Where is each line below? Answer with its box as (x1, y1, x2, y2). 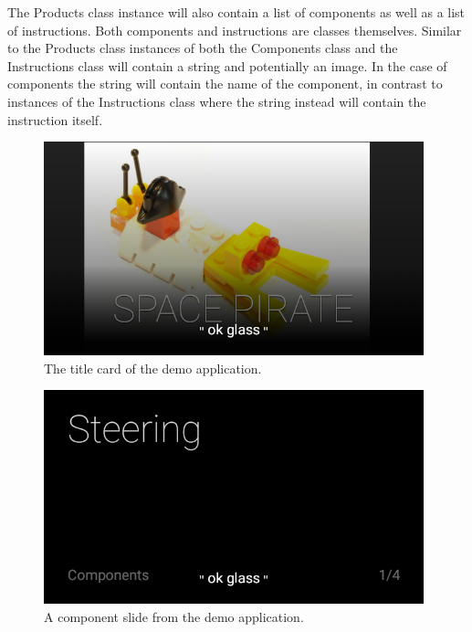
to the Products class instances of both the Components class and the (7, 38, 398, 58)
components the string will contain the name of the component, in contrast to (7, 74, 443, 93)
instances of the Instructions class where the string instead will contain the (7, 91, 426, 111)
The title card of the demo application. (44, 358, 262, 377)
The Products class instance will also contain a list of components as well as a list (7, 3, 466, 21)
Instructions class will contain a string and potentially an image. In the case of (7, 56, 447, 75)
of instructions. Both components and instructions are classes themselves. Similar (7, 20, 462, 39)
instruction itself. (7, 110, 103, 129)
